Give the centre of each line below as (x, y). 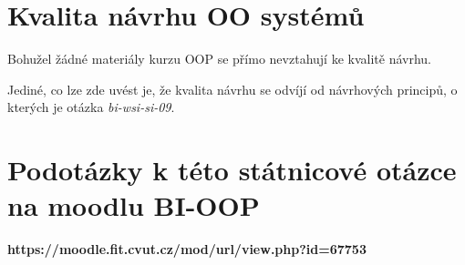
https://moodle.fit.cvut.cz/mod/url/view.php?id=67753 (187, 249)
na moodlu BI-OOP (134, 205)
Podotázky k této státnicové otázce (232, 170)
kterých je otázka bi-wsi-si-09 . (91, 107)
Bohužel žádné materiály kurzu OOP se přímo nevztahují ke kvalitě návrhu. (219, 59)
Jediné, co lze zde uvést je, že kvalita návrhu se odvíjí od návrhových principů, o (232, 89)
